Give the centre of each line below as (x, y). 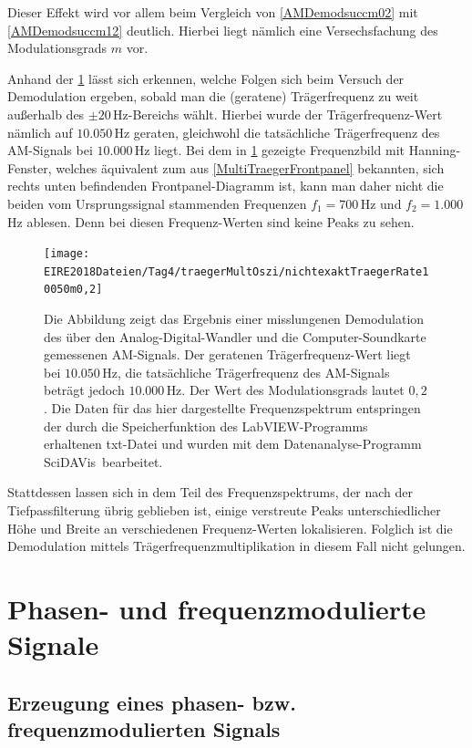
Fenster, (30, 167)
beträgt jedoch (84, 390)
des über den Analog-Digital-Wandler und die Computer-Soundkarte (235, 336)
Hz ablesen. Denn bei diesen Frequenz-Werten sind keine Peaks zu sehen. (211, 221)
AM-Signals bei (50, 150)
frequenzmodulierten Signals (144, 729)
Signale (53, 644)
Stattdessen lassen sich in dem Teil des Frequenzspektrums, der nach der (210, 492)
